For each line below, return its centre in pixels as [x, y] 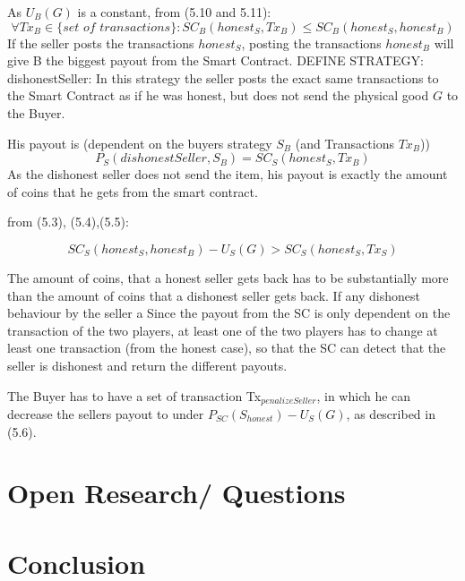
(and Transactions [344, 143]
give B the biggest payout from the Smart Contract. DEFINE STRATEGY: [215, 60]
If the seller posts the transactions [101, 43]
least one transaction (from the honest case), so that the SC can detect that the [227, 348]
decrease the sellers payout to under [106, 413]
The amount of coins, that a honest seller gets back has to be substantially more [228, 277]
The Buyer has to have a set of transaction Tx [134, 395]
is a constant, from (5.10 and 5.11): [174, 12]
